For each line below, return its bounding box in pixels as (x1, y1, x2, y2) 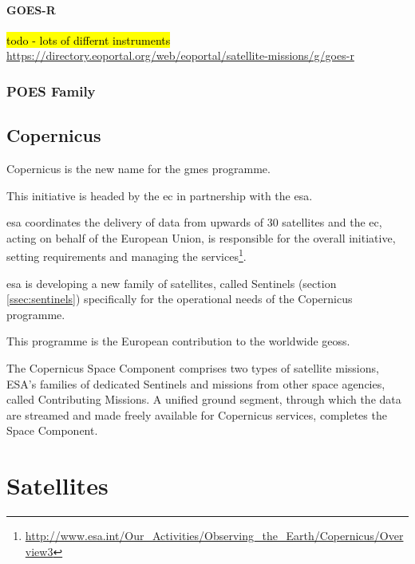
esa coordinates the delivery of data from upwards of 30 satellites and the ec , (6, 214, 382, 231)
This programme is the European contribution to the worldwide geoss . (6, 333, 350, 349)
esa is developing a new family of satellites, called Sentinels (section (6, 274, 337, 291)
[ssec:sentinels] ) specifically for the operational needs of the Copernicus (6, 290, 353, 307)
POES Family (6, 81, 96, 101)
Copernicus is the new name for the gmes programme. (6, 160, 271, 177)
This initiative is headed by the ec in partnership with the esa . (6, 187, 313, 203)
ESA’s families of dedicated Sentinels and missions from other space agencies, (6, 375, 385, 392)
